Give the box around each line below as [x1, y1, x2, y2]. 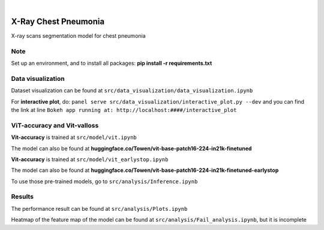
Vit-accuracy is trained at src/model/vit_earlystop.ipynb [11, 156, 169, 163]
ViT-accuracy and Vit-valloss [11, 121, 99, 129]
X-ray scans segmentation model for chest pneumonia [11, 32, 146, 39]
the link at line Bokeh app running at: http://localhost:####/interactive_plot [11, 106, 237, 113]
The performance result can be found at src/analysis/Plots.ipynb [11, 205, 188, 212]
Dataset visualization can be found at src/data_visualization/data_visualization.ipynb [11, 87, 253, 94]
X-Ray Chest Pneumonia [11, 16, 105, 26]
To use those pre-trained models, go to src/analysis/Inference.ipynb [11, 177, 198, 185]
